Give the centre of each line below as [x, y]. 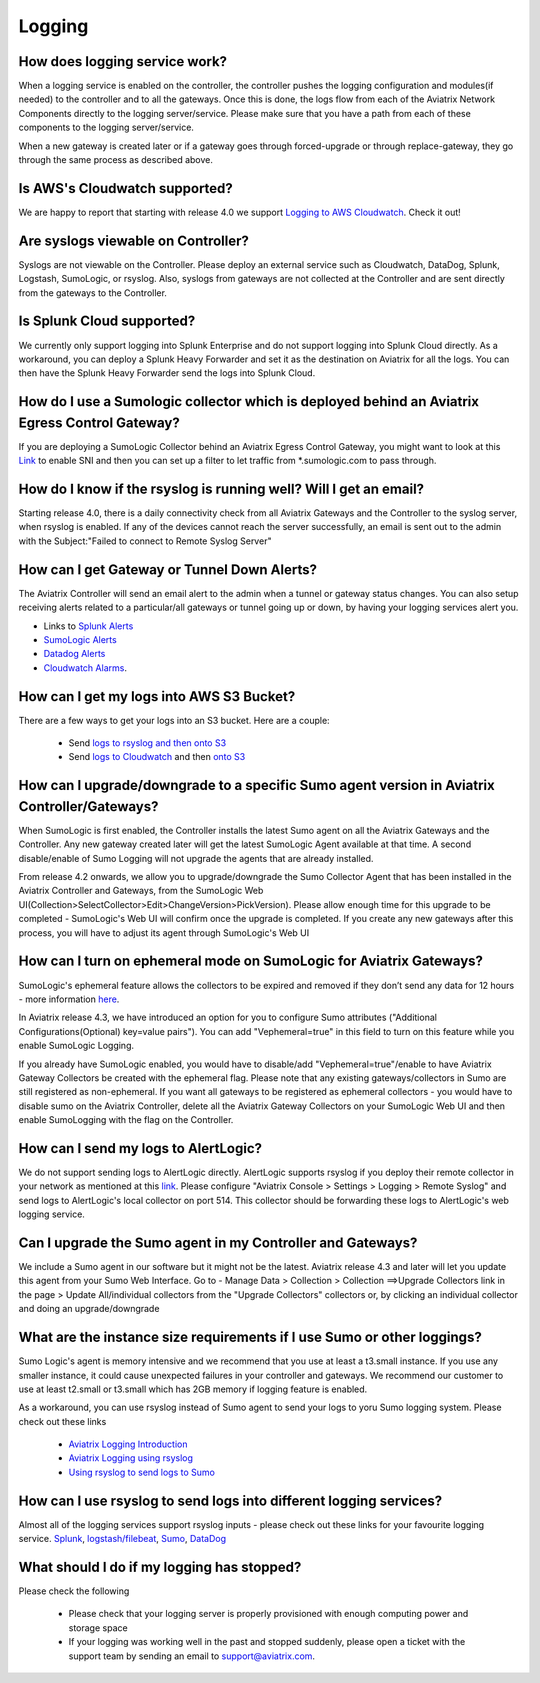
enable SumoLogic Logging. [76, 1046]
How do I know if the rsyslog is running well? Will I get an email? [221, 489]
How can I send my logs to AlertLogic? [140, 1148]
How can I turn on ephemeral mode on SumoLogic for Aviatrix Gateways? [251, 961]
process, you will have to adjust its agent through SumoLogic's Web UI [164, 932]
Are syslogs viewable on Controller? [134, 240]
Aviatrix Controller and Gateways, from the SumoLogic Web [141, 891]
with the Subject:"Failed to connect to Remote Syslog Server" [145, 541]
